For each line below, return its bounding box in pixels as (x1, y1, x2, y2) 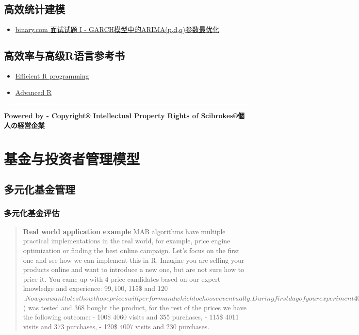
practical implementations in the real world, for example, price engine (23, 236, 230, 246)
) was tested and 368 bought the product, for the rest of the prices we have (23, 302, 246, 312)
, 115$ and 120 (124, 283, 168, 293)
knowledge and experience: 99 (23, 283, 112, 293)
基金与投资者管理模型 (4, 148, 140, 168)
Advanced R (15, 87, 52, 97)
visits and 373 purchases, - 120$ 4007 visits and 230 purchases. (23, 321, 210, 331)
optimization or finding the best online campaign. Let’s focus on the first (23, 245, 240, 255)
